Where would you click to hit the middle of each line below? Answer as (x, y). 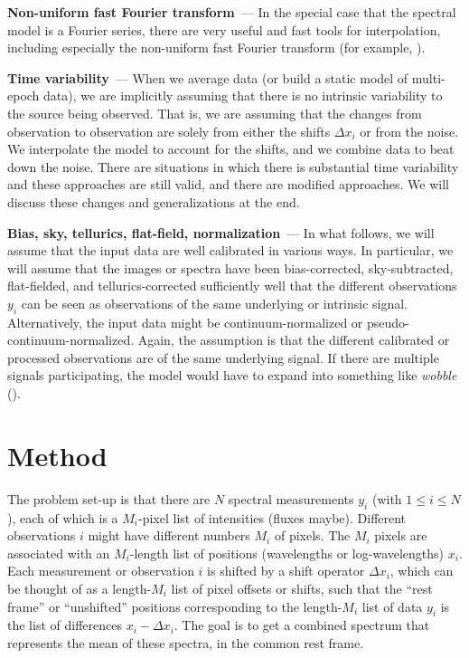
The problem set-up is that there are (109, 498)
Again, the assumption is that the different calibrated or (294, 340)
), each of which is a (63, 517)
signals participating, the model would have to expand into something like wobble (232, 375)
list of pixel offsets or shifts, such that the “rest (302, 588)
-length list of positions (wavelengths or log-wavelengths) (287, 553)
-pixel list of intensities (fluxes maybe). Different (272, 517)
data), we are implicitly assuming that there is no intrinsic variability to (243, 95)
